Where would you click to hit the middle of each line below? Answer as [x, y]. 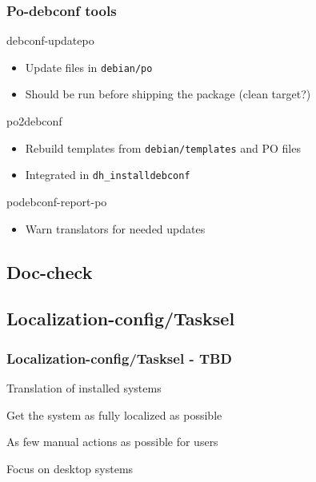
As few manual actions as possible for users [112, 442]
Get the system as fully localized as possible [114, 414]
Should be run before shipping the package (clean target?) [168, 94]
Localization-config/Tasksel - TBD [119, 358]
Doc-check [50, 271]
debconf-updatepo [50, 40]
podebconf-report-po [57, 201]
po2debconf [34, 121]
